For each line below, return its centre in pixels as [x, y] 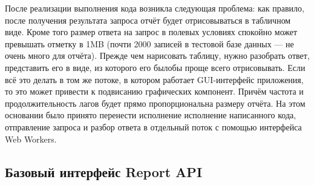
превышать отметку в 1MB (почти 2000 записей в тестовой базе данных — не [149, 43]
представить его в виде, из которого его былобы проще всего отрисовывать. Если [155, 67]
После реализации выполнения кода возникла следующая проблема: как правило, [155, 8]
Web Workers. [31, 139]
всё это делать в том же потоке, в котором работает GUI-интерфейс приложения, [154, 79]
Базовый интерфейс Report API [104, 171]
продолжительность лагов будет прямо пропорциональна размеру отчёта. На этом [155, 103]
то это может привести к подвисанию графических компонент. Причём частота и [154, 91]
